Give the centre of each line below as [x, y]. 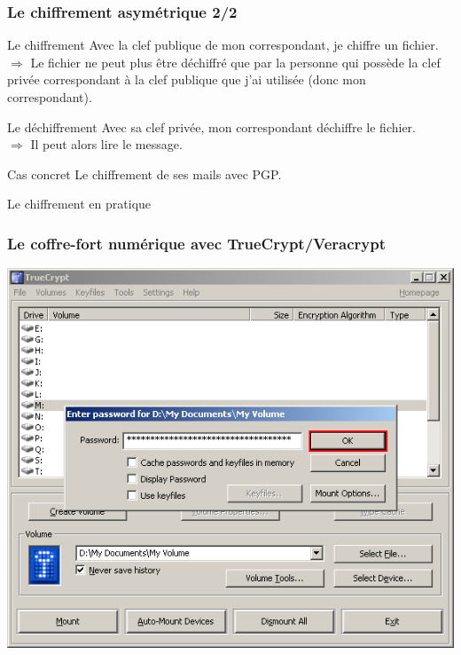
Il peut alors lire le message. [106, 144]
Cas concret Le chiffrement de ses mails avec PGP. [145, 174]
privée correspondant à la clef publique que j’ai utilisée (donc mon [187, 79]
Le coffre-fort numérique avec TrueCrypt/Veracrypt [197, 243]
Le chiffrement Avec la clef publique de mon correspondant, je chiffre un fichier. [223, 45]
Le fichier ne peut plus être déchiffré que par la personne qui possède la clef [235, 62]
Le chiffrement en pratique [79, 204]
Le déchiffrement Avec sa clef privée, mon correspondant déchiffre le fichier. [211, 126]
